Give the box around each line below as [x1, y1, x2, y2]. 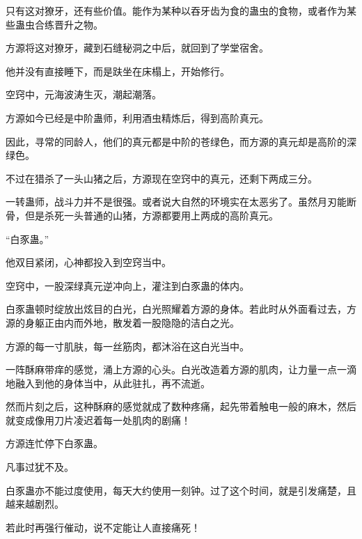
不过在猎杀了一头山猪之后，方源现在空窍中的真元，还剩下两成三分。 [6, 171, 317, 185]
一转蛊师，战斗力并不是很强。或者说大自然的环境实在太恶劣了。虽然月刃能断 [6, 194, 356, 209]
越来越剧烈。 [6, 497, 64, 511]
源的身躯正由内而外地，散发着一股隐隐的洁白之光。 [6, 315, 239, 329]
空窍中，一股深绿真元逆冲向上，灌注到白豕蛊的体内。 [6, 278, 249, 292]
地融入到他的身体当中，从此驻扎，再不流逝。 [6, 375, 210, 390]
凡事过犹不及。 [6, 460, 74, 474]
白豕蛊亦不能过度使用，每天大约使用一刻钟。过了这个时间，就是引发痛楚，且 [6, 483, 356, 497]
